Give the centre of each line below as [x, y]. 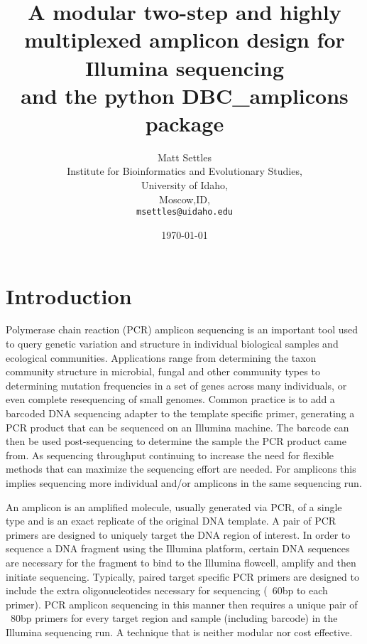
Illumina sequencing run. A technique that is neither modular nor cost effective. [179, 632]
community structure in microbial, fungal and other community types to [163, 371]
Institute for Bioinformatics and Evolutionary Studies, [185, 171]
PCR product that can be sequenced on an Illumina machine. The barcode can [177, 427]
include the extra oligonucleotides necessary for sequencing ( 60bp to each [167, 590]
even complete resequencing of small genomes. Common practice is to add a [170, 399]
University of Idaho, [185, 185]
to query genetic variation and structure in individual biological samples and [172, 344]
